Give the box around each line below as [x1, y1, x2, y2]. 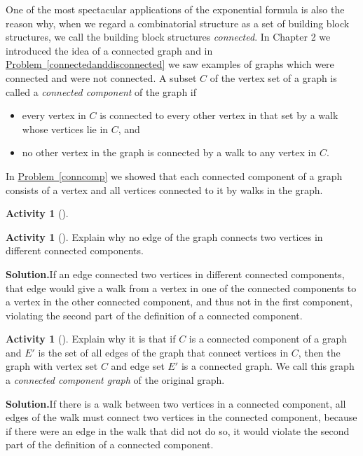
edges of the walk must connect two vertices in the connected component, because [6, 410, 357, 424]
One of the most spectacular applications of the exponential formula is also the [6, 2, 345, 16]
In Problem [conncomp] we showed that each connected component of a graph [6, 168, 343, 183]
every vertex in [22, 108, 86, 123]
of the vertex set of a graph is [210, 70, 337, 85]
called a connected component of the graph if [6, 84, 197, 99]
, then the [298, 345, 341, 359]
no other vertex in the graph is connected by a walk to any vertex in [22, 145, 317, 160]
